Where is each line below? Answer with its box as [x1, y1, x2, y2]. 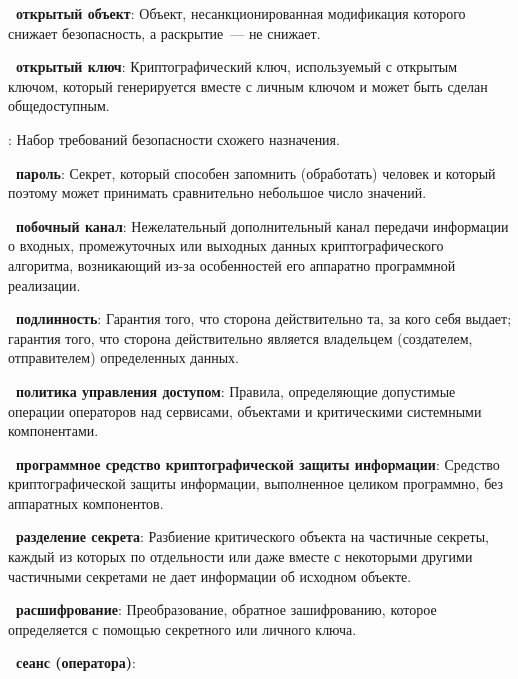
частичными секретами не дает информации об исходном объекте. [8, 565, 412, 586]
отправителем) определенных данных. [8, 347, 239, 368]
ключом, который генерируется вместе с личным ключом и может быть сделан [8, 75, 488, 96]
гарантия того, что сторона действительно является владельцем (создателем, [8, 327, 473, 348]
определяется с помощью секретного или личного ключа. [8, 618, 357, 639]
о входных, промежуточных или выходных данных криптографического [8, 235, 444, 256]
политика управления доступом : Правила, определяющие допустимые [16, 380, 456, 401]
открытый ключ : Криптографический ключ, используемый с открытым [16, 56, 458, 77]
